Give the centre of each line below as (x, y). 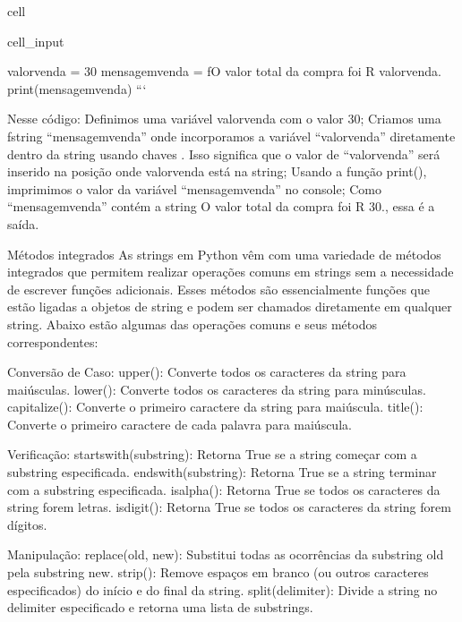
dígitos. (27, 524)
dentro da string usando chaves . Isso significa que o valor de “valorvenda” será (224, 153)
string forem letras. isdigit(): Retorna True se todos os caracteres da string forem (229, 507)
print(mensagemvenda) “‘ (77, 88)
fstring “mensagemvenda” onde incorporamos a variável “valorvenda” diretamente (231, 136)
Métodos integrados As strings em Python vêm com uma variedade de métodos (224, 254)
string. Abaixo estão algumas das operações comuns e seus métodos (192, 324)
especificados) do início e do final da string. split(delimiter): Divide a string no (222, 589)
